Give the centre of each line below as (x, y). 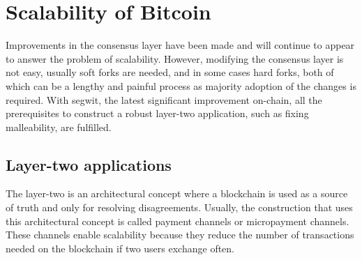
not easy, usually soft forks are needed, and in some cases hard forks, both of (170, 72)
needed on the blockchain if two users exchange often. (120, 248)
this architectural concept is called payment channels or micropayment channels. (178, 221)
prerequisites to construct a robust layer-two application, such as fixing (157, 113)
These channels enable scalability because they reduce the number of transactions (180, 235)
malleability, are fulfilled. (59, 127)
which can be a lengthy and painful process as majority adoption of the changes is (181, 85)
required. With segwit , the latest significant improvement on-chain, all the (164, 99)
